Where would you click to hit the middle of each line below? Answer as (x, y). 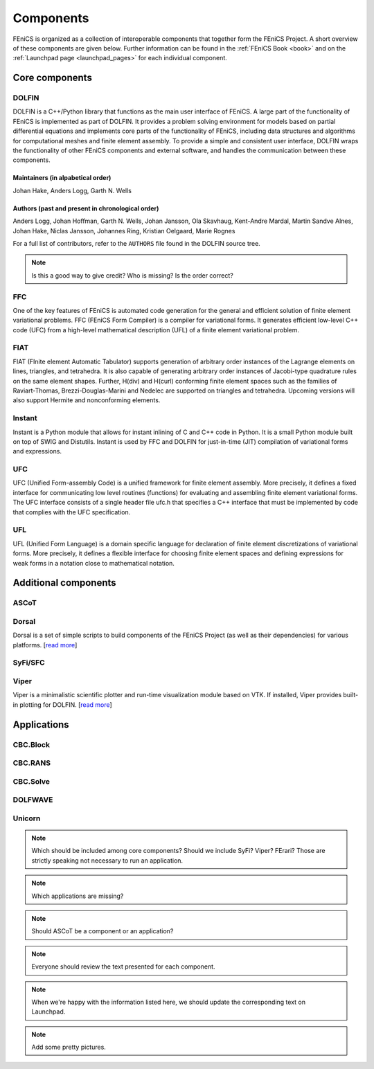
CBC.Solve (32, 781)
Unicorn (27, 818)
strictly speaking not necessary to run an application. (107, 860)
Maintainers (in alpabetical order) (62, 178)
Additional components (65, 583)
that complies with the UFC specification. (72, 512)
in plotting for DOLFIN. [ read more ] (62, 704)
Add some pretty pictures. (69, 1047)
